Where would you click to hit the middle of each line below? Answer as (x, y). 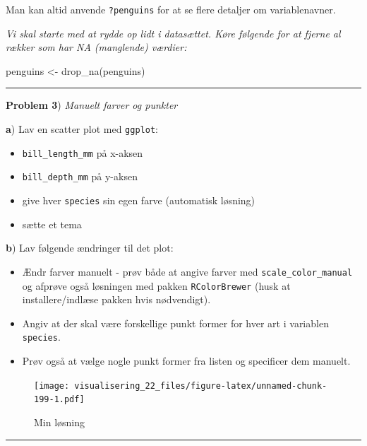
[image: (52, 386)
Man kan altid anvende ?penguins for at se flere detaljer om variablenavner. (171, 9)
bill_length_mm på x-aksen (83, 152)
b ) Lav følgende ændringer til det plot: (90, 248)
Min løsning (60, 422)
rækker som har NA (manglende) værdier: (96, 47)
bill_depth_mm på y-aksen (80, 176)
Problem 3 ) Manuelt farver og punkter (92, 105)
